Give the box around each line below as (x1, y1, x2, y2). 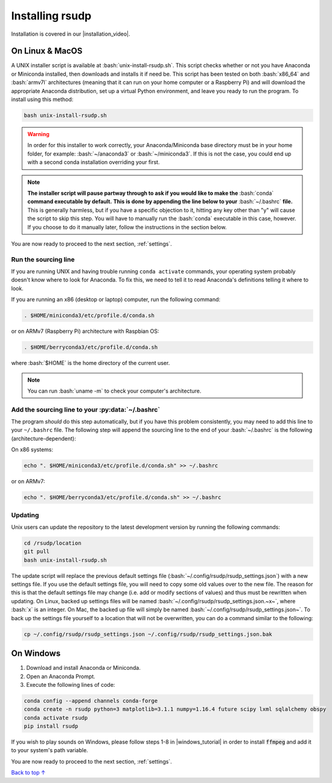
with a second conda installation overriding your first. (27, 159, 160, 166)
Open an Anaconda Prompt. (26, 672, 96, 680)
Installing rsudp (11, 9, 92, 22)
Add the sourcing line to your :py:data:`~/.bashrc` (11, 405, 161, 414)
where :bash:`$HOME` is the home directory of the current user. (11, 359, 170, 367)
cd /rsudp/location (24, 539, 81, 546)
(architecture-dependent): (11, 434, 77, 442)
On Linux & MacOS (11, 46, 83, 56)
